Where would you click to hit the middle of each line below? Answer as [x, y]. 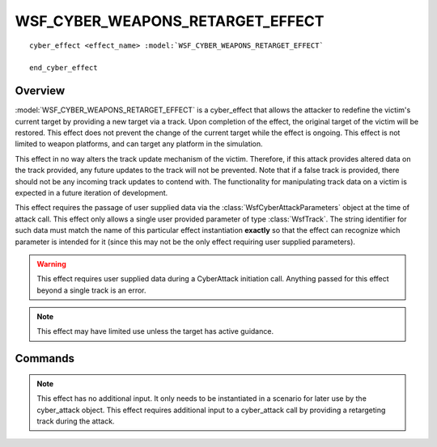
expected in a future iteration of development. [91, 192]
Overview [40, 91]
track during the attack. [76, 421]
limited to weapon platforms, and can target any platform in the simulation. [139, 144]
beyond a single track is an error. [91, 290]
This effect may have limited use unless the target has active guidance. [155, 331]
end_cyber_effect [64, 68]
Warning [51, 264]
